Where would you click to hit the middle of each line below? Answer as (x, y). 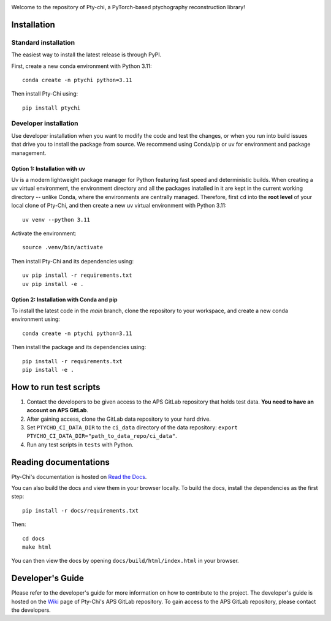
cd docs (34, 538)
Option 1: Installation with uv (48, 168)
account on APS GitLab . (58, 410)
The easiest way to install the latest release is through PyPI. (86, 55)
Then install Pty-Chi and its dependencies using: (73, 261)
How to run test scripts (56, 387)
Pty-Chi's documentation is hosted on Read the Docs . (79, 476)
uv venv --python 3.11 (56, 220)
